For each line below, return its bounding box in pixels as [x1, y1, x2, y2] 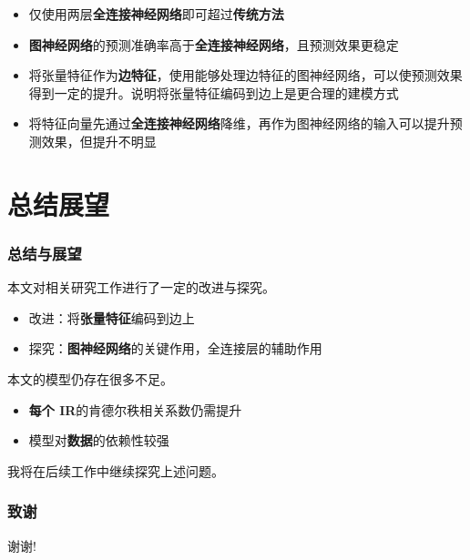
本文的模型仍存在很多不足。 [7, 369, 173, 388]
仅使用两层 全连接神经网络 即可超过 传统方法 [28, 5, 284, 23]
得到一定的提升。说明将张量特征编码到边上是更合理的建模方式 [28, 83, 399, 102]
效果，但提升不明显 [41, 131, 157, 150]
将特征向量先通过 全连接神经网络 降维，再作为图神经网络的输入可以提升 [28, 114, 450, 133]
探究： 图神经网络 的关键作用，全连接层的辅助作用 [28, 339, 322, 358]
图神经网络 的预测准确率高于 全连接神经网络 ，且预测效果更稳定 [28, 35, 399, 54]
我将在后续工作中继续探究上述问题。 [7, 461, 224, 480]
